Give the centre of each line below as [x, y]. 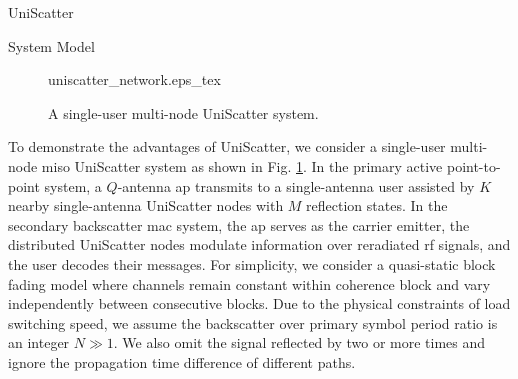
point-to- [473, 165]
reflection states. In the [377, 205]
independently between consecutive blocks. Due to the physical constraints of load [259, 303]
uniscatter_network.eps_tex [134, 79]
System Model [51, 45]
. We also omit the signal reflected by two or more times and [299, 342]
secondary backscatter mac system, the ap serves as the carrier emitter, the [239, 224]
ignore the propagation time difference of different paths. [182, 361]
